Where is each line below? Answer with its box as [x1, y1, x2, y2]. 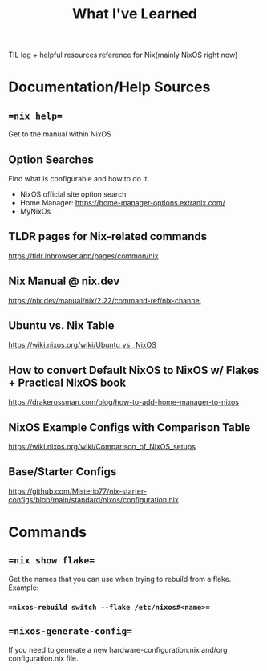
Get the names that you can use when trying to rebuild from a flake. [8, 574, 232, 584]
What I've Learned [71, 5, 198, 23]
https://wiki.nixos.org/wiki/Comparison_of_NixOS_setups [8, 442, 196, 452]
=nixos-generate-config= [8, 625, 133, 637]
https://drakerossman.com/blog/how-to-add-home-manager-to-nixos [8, 397, 239, 407]
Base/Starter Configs [8, 465, 117, 478]
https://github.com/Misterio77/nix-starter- [8, 486, 147, 496]
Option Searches [8, 152, 95, 166]
